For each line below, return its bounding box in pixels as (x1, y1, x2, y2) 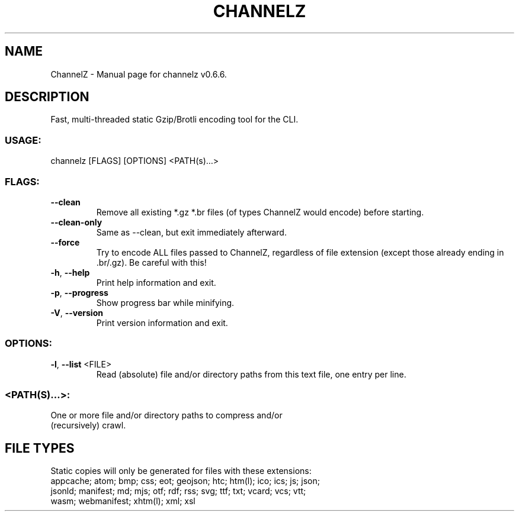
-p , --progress (50, 287, 108, 298)
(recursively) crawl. (50, 420, 126, 431)
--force (50, 237, 80, 247)
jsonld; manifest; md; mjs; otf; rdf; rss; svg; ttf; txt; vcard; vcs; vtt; (50, 486, 306, 496)
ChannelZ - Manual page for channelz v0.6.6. (50, 69, 227, 79)
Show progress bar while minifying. (96, 297, 235, 308)
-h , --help (50, 267, 90, 278)
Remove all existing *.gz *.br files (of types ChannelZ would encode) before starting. (96, 207, 424, 217)
